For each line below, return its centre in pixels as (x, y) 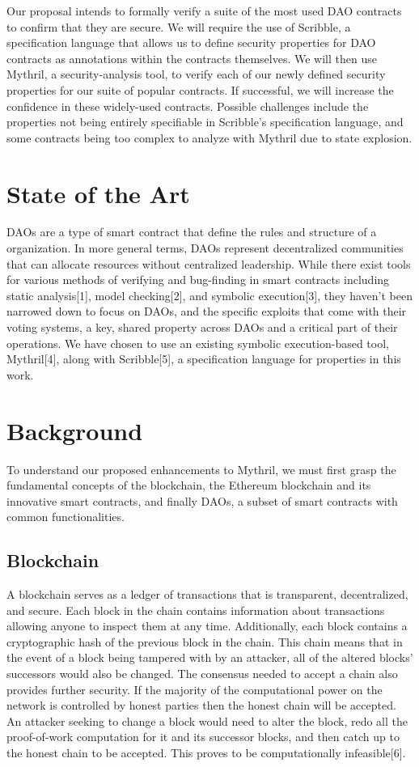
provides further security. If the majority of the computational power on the (195, 689)
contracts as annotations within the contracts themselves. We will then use (192, 58)
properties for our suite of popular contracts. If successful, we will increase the (200, 89)
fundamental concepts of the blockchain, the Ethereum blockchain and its (189, 485)
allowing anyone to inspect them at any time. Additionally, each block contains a (207, 626)
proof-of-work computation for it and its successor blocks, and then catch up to (203, 737)
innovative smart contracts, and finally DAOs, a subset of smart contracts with (202, 500)
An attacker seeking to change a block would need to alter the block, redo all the (207, 720)
